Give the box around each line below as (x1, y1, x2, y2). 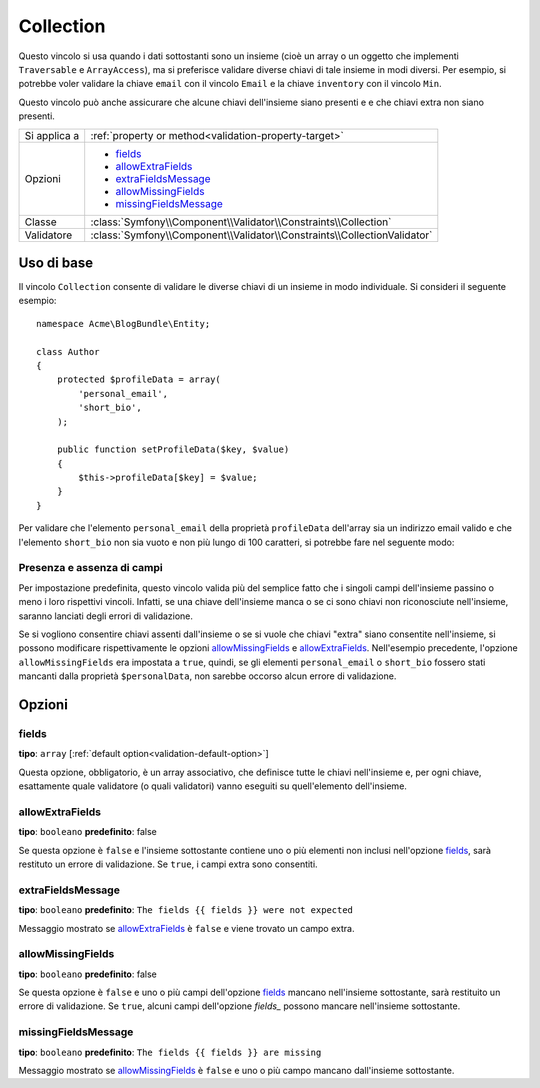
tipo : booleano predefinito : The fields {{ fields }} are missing (18, 1046, 322, 1058)
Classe (24, 215, 57, 229)
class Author (36, 346, 100, 357)
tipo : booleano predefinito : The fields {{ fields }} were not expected (18, 904, 354, 916)
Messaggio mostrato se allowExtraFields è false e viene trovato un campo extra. (18, 922, 355, 934)
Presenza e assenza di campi (18, 561, 164, 575)
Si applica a (24, 128, 80, 142)
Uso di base (18, 254, 94, 271)
